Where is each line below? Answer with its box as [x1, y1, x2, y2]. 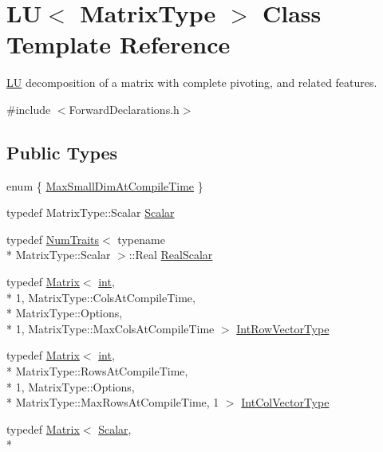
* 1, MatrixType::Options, [6, 378, 135, 395]
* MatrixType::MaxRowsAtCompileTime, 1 [6, 394, 219, 411]
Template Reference [6, 28, 231, 61]
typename [117, 230, 165, 247]
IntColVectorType [241, 394, 330, 411]
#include [6, 100, 51, 117]
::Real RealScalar [128, 246, 213, 263]
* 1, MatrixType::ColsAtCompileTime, [6, 289, 195, 305]
